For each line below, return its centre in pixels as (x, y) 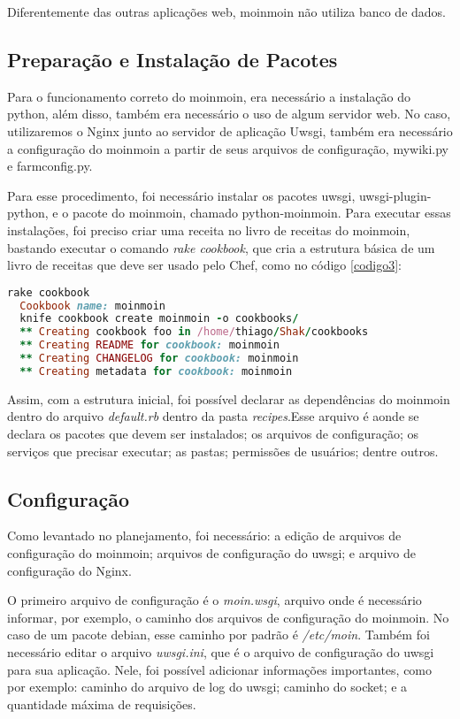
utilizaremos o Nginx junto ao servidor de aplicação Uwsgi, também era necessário (230, 130)
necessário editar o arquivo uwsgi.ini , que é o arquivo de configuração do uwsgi (221, 652)
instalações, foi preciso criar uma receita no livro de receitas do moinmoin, (209, 229)
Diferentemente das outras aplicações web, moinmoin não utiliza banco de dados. (227, 11)
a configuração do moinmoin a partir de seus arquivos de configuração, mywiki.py (228, 148)
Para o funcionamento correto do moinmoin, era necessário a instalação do (209, 96)
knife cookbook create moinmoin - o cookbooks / (159, 319)
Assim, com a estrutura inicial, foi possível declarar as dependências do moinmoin (229, 398)
